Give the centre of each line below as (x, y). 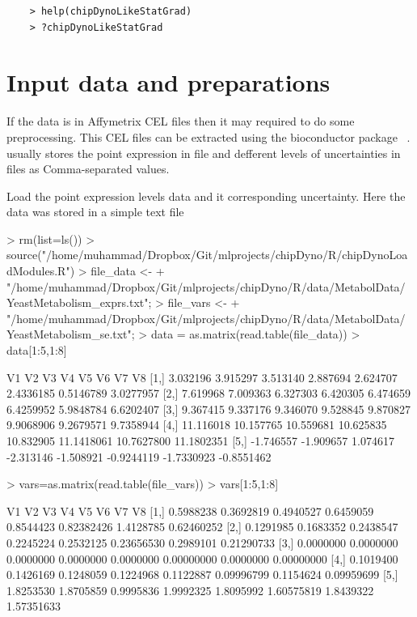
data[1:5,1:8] (37, 350)
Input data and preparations (168, 82)
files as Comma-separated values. (88, 169)
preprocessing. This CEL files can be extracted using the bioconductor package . (208, 136)
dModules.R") (41, 271)
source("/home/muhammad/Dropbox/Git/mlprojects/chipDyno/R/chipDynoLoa (207, 255)
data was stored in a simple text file (95, 212)
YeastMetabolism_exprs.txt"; (79, 302)
